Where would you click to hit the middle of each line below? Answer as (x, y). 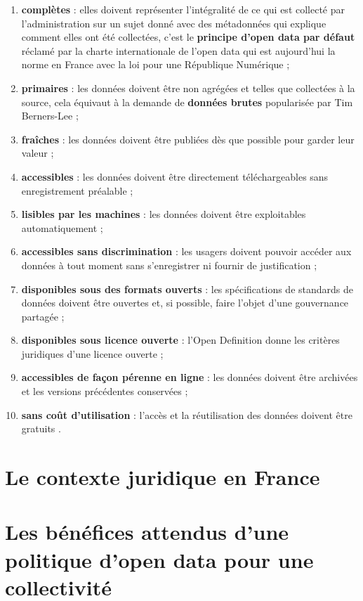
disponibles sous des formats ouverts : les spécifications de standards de (187, 289)
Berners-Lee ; (50, 116)
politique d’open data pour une (159, 559)
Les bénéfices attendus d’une (147, 532)
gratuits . (41, 428)
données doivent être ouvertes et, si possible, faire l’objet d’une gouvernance (185, 303)
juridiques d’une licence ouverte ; (92, 353)
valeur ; (38, 153)
